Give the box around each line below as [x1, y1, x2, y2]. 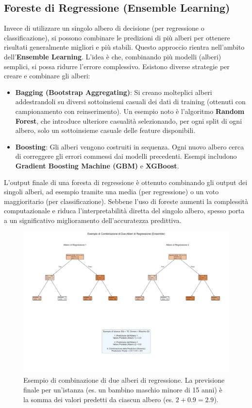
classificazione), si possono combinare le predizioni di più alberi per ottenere [4, 32, 230, 42]
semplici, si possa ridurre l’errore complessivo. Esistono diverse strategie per [4, 61, 230, 71]
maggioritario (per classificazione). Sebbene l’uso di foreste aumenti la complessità [4, 196, 249, 206]
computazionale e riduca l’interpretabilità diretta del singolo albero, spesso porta [4, 205, 245, 216]
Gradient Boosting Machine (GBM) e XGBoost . [15, 160, 179, 170]
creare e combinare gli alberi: [4, 71, 90, 81]
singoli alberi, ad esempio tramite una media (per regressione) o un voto [4, 186, 219, 197]
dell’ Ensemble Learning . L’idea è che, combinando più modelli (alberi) [4, 51, 221, 61]
